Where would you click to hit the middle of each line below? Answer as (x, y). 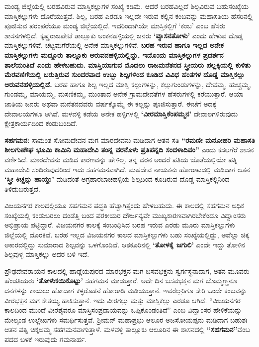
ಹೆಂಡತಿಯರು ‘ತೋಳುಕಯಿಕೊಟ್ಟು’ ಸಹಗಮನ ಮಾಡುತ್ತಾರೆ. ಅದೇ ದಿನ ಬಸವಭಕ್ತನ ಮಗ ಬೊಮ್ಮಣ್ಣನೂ (121, 281)
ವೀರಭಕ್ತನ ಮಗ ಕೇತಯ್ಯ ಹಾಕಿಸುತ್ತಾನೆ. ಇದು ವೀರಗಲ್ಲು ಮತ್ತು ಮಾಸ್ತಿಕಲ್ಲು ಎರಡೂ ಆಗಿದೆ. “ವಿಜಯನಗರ (123, 300)
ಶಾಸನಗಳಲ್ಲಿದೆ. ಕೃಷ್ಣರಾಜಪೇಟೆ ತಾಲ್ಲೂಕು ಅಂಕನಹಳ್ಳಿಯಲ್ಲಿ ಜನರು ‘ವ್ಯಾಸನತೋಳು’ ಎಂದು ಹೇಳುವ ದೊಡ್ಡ (124, 35)
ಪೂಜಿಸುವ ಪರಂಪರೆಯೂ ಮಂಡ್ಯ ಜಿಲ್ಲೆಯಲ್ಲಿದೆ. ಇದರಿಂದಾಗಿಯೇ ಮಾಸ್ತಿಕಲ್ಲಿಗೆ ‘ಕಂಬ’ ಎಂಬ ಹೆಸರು (115, 26)
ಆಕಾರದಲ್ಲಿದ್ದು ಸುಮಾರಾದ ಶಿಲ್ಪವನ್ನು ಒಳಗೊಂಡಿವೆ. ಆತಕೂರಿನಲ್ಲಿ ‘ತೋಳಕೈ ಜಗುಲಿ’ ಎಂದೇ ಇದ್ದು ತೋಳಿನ (125, 244)
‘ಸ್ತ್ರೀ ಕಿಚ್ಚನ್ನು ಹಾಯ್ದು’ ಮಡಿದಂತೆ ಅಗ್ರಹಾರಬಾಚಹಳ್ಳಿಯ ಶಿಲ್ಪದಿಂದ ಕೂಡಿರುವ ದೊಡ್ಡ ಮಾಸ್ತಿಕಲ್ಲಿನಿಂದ (117, 179)
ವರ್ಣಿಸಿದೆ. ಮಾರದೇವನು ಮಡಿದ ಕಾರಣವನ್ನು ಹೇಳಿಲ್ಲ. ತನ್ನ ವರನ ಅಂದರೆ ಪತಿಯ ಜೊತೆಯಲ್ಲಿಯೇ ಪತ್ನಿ (121, 159)
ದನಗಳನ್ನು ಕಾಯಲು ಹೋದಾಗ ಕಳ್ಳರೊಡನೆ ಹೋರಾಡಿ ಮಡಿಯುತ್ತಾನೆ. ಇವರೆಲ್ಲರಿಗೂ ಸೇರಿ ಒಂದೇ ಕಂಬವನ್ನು (126, 290)
